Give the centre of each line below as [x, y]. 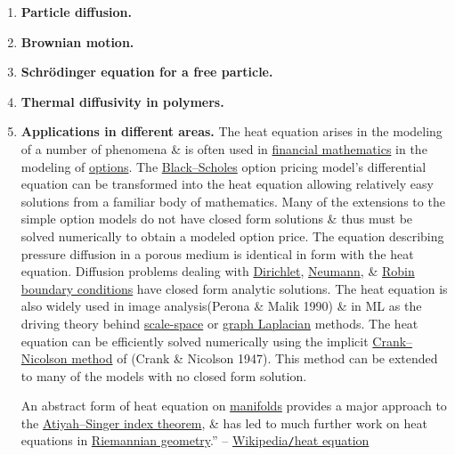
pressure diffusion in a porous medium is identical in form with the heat [217, 253]
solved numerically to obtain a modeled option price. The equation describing [232, 236]
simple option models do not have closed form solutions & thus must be [217, 219]
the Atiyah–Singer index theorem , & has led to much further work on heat [224, 422]
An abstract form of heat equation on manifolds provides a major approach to [234, 406]
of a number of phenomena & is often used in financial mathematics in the [224, 148]
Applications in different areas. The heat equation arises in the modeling [232, 131]
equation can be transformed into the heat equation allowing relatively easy [227, 184]
